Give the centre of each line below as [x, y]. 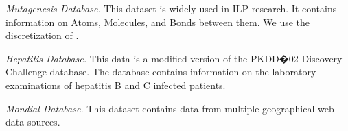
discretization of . [42, 35]
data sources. [33, 122]
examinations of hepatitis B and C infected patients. [116, 85]
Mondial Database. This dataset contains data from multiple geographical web [170, 108]
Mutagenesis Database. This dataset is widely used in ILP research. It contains [171, 8]
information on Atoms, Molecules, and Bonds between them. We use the [158, 22]
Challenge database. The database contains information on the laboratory [161, 72]
